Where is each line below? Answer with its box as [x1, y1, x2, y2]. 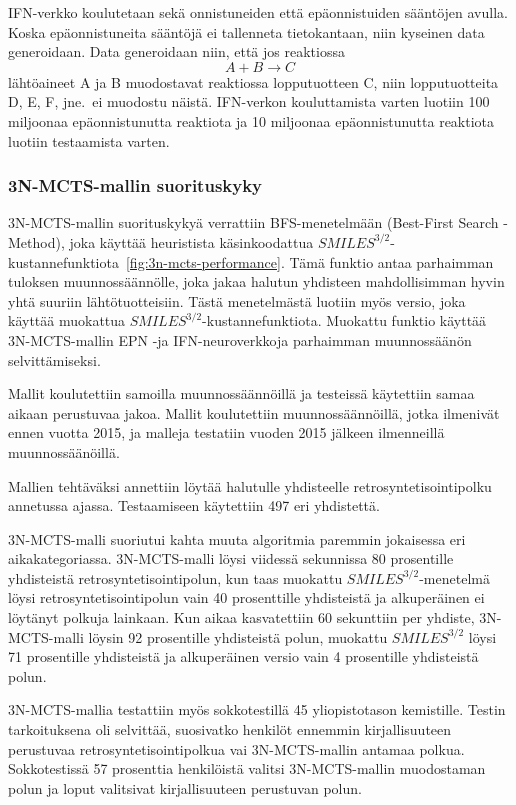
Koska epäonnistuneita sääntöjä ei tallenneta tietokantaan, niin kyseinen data [8, 21, 485, 42]
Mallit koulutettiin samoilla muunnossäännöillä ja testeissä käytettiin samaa [8, 383, 475, 404]
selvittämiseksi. [8, 349, 101, 370]
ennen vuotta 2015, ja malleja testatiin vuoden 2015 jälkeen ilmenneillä [8, 422, 445, 443]
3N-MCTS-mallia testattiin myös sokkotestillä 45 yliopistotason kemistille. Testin [8, 699, 506, 720]
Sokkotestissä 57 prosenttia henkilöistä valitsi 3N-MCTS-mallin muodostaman [8, 758, 486, 779]
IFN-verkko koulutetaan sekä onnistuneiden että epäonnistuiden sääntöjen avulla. [8, 2, 508, 22]
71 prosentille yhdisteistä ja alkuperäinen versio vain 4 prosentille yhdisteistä [8, 646, 479, 667]
